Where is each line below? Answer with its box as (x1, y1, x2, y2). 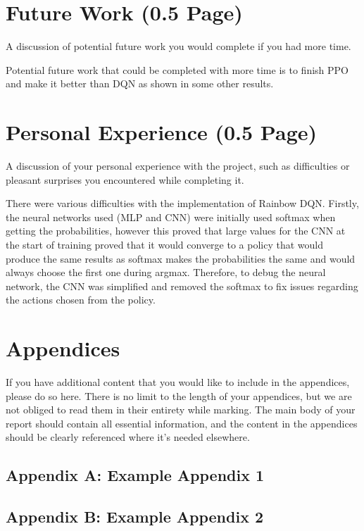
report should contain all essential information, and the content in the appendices (6, 416, 358, 430)
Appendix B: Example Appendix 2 (6, 506, 264, 527)
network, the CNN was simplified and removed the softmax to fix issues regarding (6, 278, 358, 293)
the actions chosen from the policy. (6, 292, 156, 307)
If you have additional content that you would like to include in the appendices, (6, 375, 350, 389)
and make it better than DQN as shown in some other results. (6, 76, 274, 91)
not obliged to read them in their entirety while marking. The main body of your (6, 402, 356, 417)
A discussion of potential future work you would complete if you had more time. (6, 39, 351, 54)
